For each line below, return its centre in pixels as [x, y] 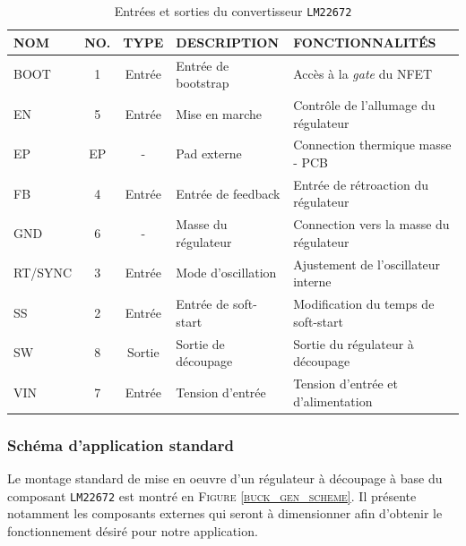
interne [312, 282]
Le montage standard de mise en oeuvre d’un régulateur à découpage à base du [225, 478]
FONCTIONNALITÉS [365, 42]
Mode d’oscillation [226, 273]
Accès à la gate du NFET [363, 74]
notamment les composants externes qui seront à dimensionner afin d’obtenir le [225, 513]
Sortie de [200, 343]
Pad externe [209, 154]
